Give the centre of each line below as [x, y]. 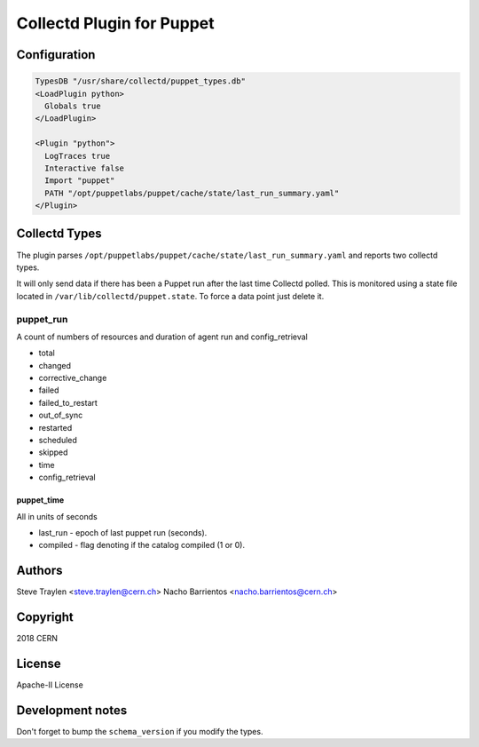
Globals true [73, 106]
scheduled [58, 440]
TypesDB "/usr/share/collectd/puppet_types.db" [140, 81]
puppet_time [40, 500]
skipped [53, 452]
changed [55, 365]
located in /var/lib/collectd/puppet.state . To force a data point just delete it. [170, 296]
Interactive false [84, 168]
